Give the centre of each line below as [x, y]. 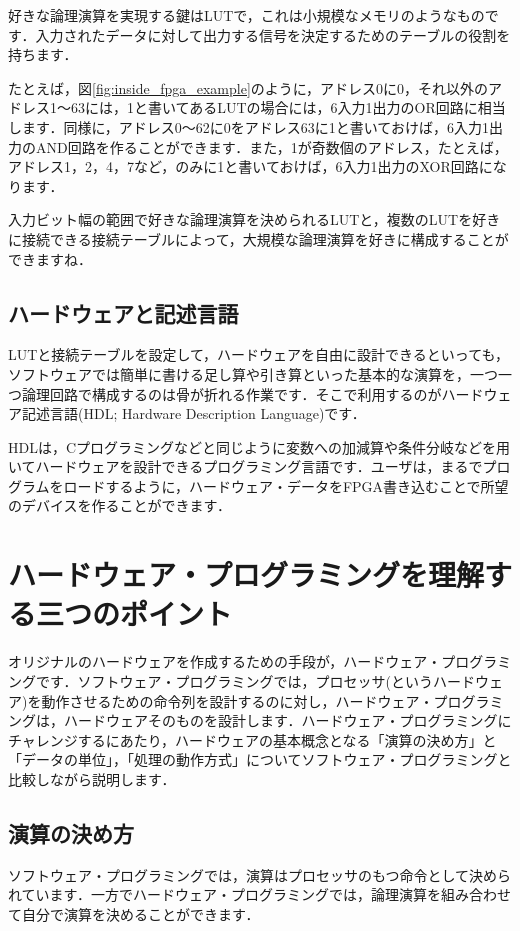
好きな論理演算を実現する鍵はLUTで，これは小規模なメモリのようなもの [246, 15]
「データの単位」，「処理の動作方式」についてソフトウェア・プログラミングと [260, 759]
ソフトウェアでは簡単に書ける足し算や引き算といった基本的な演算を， [239, 373]
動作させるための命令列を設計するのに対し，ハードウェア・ [237, 700]
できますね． [50, 258]
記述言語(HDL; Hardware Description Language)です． [193, 413]
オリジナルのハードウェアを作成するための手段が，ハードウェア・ [225, 661]
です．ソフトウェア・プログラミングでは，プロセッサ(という [234, 680]
